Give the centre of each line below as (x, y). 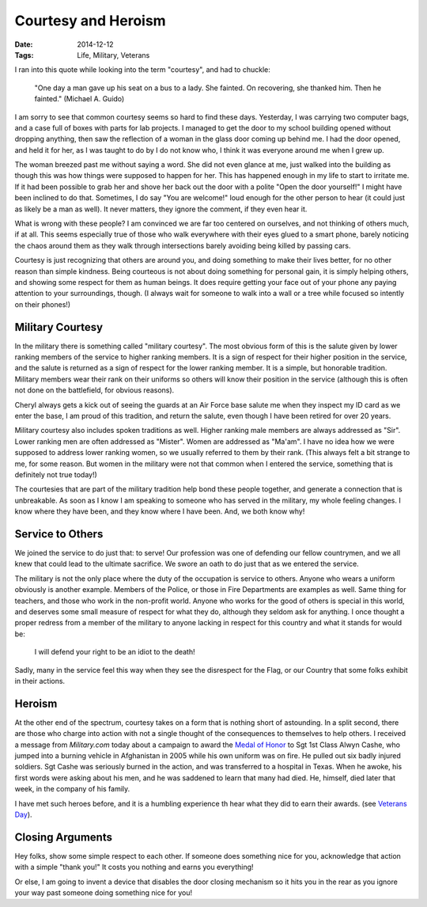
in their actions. (40, 681)
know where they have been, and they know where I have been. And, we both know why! (160, 511)
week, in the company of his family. (72, 789)
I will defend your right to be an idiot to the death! (115, 652)
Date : (24, 44)
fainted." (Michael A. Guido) (79, 99)
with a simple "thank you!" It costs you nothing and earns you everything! (134, 867)
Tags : (24, 55)
